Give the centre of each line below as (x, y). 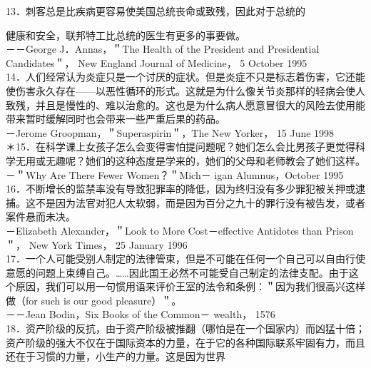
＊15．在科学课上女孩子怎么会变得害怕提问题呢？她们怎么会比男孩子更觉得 (181, 147)
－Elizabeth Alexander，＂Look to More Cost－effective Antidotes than (164, 230)
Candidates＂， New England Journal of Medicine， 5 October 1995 (157, 62)
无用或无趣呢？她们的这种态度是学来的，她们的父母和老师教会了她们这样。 (190, 160)
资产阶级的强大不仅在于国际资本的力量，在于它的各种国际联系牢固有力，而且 (185, 342)
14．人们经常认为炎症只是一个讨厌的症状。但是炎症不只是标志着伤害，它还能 (185, 77)
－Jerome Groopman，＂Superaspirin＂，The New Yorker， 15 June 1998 (170, 132)
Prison (340, 230)
